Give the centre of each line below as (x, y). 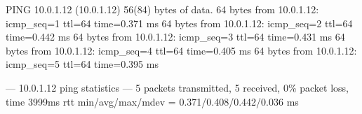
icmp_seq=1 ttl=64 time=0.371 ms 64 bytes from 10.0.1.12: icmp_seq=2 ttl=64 (179, 23)
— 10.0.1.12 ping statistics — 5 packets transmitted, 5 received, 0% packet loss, (177, 87)
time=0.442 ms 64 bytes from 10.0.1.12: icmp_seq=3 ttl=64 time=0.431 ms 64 (175, 37)
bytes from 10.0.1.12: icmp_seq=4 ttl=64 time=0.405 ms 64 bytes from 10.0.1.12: (181, 50)
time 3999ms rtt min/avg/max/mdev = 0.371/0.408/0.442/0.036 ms (152, 101)
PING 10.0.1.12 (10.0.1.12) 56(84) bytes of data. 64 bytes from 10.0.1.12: (162, 9)
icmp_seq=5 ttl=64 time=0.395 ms (82, 64)
